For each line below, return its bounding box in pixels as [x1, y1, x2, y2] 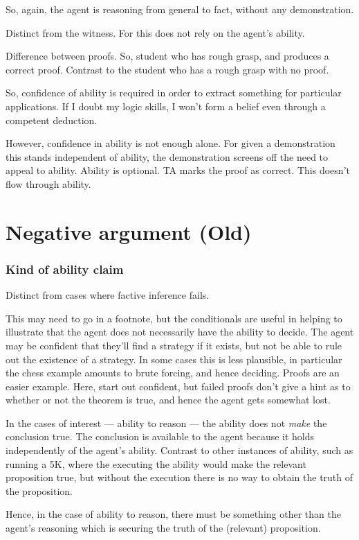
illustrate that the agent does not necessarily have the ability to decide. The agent [6, 324, 354, 339]
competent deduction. [6, 112, 98, 127]
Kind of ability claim [6, 260, 124, 277]
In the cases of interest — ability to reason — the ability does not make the [6, 415, 327, 430]
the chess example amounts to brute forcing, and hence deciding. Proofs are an [6, 365, 340, 380]
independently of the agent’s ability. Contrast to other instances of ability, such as [6, 443, 353, 458]
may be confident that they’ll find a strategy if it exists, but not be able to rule [6, 338, 342, 352]
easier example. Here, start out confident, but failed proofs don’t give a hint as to [6, 378, 351, 393]
